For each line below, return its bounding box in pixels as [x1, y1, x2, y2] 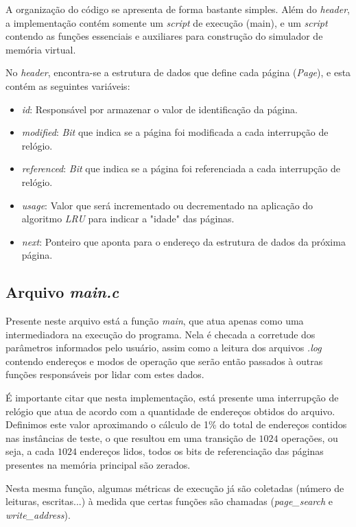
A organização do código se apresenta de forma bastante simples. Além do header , [5, 2, 351, 16]
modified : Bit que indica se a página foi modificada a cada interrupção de [21, 125, 329, 139]
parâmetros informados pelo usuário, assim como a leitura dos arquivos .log [5, 340, 322, 355]
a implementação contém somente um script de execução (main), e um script [5, 15, 328, 30]
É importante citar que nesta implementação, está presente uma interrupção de [5, 390, 339, 405]
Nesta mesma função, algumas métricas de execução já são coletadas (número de [5, 480, 344, 495]
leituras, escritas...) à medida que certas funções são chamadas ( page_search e [5, 494, 333, 508]
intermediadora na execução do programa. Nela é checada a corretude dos [5, 327, 316, 341]
